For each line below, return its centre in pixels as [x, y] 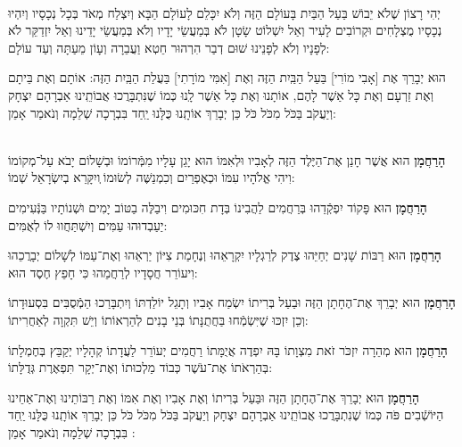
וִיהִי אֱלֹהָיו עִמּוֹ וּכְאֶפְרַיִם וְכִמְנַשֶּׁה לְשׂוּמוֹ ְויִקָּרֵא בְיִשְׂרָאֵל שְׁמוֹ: [152, 177]
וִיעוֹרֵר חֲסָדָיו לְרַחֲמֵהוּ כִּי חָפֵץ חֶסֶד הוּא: [103, 272]
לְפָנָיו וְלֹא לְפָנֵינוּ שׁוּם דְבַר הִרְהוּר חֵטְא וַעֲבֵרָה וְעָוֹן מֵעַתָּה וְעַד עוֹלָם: [169, 47]
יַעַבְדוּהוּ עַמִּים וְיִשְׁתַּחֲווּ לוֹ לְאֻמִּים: [88, 224]
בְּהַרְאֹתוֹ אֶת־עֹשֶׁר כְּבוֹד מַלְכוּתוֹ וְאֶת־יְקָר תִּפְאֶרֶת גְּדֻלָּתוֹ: [140, 367]
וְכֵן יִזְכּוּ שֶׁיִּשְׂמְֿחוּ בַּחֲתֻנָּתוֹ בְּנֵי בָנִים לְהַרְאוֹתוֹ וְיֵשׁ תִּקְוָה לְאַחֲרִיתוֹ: [158, 319]
